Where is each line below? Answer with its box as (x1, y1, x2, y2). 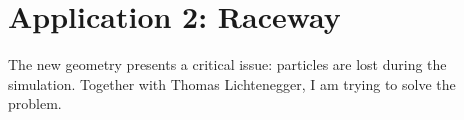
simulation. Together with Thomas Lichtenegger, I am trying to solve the (8, 73, 456, 94)
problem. (8, 93, 62, 114)
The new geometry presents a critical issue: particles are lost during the (8, 54, 447, 75)
